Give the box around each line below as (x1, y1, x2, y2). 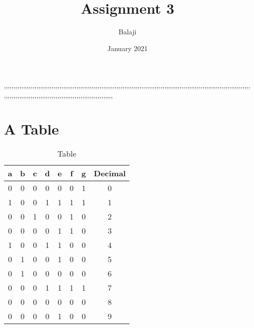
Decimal (94, 167, 126, 179)
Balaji (118, 27, 137, 37)
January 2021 (107, 43, 148, 53)
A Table (4, 118, 59, 138)
